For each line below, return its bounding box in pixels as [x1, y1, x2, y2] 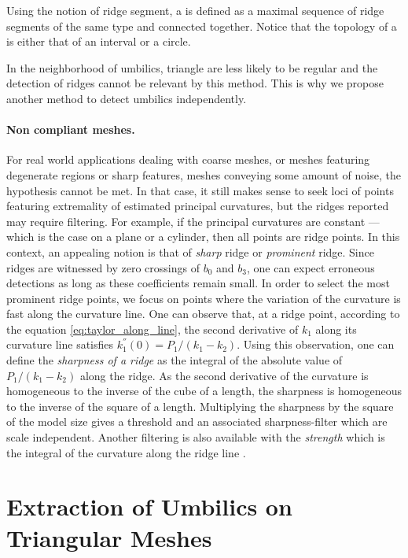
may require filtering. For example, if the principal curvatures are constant [6, 212, 366, 229]
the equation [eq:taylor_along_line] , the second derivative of [6, 320, 299, 337]
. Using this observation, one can [237, 336, 395, 353]
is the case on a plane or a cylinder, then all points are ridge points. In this [38, 228, 400, 245]
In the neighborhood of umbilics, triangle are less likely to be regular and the [6, 59, 378, 76]
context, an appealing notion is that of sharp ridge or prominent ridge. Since [6, 243, 374, 260]
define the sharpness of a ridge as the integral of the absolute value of [6, 352, 343, 368]
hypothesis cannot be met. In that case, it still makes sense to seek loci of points [6, 182, 394, 198]
